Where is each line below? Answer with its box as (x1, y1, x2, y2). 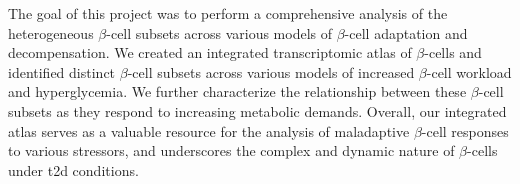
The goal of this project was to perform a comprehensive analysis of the (8, 3, 448, 23)
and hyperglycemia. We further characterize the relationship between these (8, 81, 467, 102)
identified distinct (8, 61, 116, 82)
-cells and (424, 42, 482, 63)
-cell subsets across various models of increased (127, 61, 415, 82)
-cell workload (426, 61, 512, 82)
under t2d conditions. (8, 159, 139, 180)
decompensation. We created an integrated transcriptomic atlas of (8, 42, 412, 63)
